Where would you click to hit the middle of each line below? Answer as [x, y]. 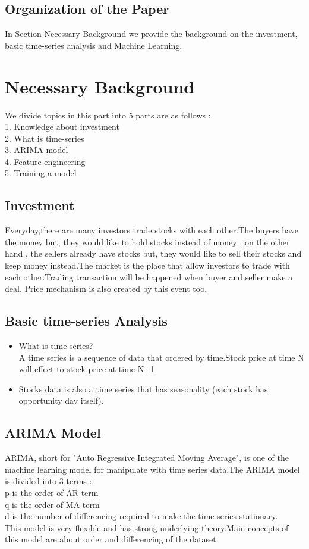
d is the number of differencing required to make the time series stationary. [141, 516]
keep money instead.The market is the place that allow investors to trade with [147, 265]
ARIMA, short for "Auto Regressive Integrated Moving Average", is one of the [147, 458]
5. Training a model [41, 173]
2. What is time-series [45, 138]
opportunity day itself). [61, 400]
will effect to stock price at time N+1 [87, 369]
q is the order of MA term [52, 504]
